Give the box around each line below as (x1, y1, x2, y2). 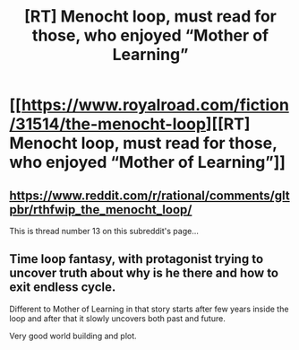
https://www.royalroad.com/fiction (21, 95, 289, 116)
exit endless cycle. (9, 280, 116, 295)
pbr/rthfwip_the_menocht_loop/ (9, 202, 192, 217)
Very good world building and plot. (9, 330, 137, 341)
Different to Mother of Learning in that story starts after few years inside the (9, 303, 289, 314)
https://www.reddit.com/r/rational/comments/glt (9, 188, 290, 203)
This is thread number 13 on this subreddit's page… (9, 226, 200, 236)
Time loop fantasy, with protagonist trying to (9, 251, 264, 267)
